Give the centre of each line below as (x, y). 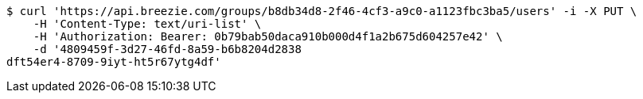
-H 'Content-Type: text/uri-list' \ (147, 24)
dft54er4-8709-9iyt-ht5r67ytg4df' (114, 62)
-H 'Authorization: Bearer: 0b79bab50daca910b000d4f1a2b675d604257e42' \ (268, 36)
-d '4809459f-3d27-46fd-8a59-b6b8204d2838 (167, 49)
